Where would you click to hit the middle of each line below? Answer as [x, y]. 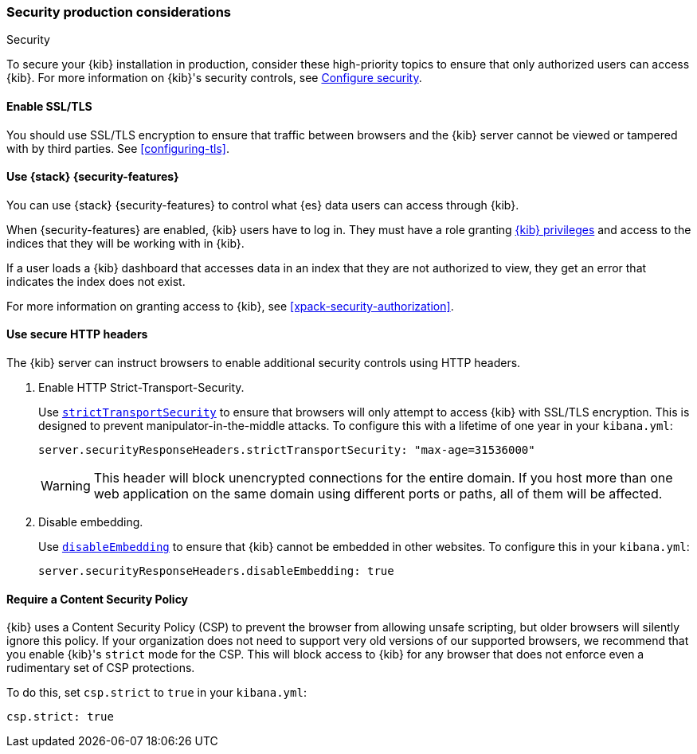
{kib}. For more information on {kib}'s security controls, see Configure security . [214, 78]
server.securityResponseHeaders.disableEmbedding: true [216, 571]
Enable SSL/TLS [49, 106]
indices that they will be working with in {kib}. [125, 243]
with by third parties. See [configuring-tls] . [118, 148]
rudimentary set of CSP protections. [101, 668]
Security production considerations [119, 12]
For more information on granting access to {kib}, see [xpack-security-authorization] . [230, 306]
